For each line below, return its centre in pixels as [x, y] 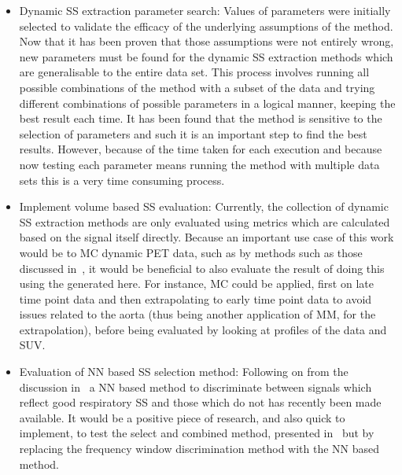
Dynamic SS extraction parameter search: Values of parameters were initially [205, 10]
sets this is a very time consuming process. [122, 180]
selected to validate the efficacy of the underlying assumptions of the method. [206, 26]
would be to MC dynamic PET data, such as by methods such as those [191, 252]
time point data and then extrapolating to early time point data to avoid [195, 298]
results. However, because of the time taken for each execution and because [201, 149]
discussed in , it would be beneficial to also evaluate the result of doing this [202, 268]
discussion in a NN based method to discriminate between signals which [195, 387]
